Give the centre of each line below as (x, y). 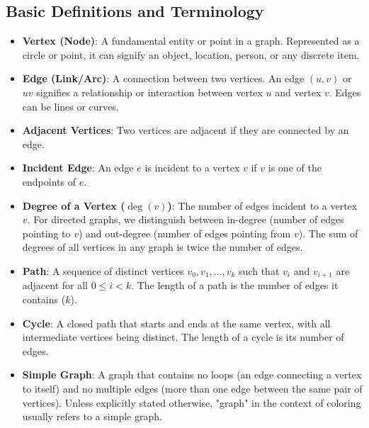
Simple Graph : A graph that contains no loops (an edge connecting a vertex (192, 374)
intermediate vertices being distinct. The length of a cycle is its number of (183, 337)
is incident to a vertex (192, 168)
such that (259, 270)
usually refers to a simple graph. (92, 416)
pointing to (46, 233)
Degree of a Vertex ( (74, 205)
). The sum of (328, 233)
